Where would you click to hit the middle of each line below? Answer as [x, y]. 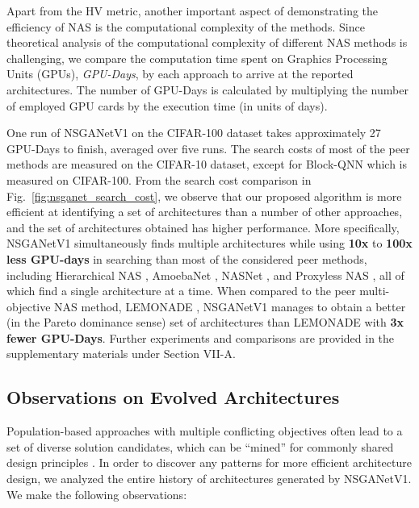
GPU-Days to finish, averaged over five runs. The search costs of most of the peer [208, 148]
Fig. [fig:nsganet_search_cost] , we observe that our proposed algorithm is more [204, 196]
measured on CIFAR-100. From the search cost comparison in [159, 179]
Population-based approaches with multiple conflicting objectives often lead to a [205, 431]
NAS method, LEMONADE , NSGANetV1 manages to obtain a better [230, 306]
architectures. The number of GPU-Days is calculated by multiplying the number [207, 89]
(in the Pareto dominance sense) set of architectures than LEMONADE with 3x [205, 322]
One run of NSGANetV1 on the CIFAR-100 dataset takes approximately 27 [194, 133]
